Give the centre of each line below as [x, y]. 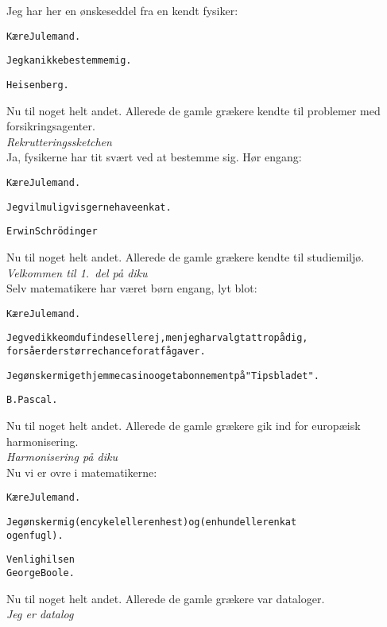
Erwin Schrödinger [52, 232]
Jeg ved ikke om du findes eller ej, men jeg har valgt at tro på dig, [157, 338]
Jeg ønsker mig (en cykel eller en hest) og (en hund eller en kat [152, 522]
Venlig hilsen [41, 560]
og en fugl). [35, 535]
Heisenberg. [38, 85]
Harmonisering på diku [62, 457]
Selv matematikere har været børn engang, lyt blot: [132, 288]
